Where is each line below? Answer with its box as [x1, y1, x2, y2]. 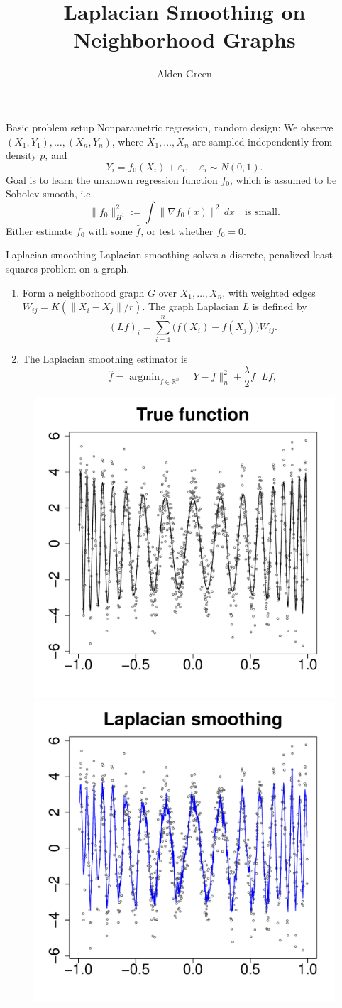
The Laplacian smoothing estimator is [22, 351, 188, 366]
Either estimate [6, 223, 73, 238]
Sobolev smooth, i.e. [6, 186, 94, 201]
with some [88, 223, 133, 238]
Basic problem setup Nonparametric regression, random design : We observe [6, 119, 333, 134]
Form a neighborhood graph [22, 285, 145, 300]
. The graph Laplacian [142, 299, 239, 314]
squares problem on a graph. [6, 261, 130, 276]
